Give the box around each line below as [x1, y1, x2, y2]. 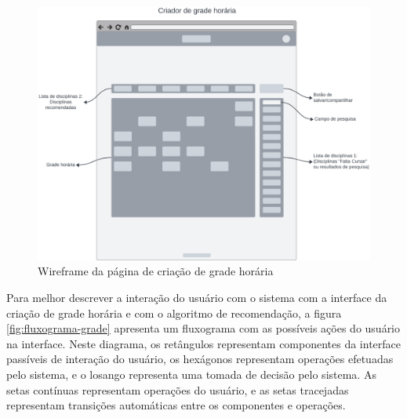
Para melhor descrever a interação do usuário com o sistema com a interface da [6, 289, 387, 305]
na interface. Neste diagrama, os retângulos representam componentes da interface [6, 335, 402, 351]
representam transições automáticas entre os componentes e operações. [6, 397, 346, 413]
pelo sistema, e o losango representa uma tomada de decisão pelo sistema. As [6, 365, 376, 382]
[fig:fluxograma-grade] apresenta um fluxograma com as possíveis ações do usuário [6, 320, 401, 336]
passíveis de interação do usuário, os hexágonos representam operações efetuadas [6, 351, 394, 367]
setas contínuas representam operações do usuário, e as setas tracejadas [6, 381, 349, 398]
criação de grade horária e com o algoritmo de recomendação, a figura [6, 304, 342, 321]
